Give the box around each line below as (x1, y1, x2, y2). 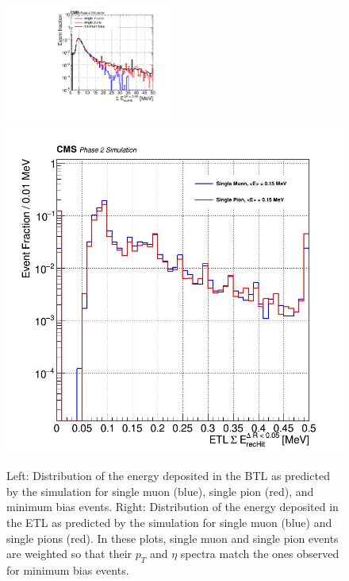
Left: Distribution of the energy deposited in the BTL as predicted (6, 467, 330, 484)
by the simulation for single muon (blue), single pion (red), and (6, 482, 314, 499)
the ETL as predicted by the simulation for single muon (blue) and (6, 513, 332, 530)
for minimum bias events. (6, 561, 129, 578)
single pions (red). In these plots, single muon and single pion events (6, 529, 339, 546)
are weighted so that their (6, 545, 132, 562)
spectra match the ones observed (180, 545, 339, 562)
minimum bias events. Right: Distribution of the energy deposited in (6, 498, 339, 515)
